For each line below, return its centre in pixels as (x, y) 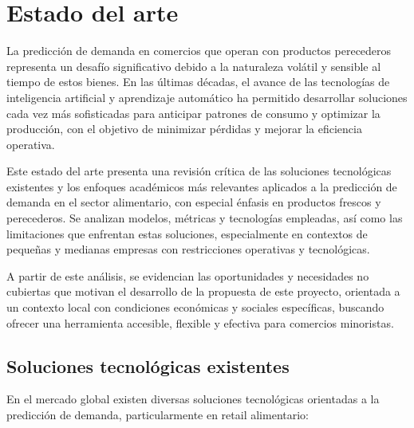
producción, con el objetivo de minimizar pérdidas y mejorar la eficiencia (184, 129)
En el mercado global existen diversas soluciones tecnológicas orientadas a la (193, 399)
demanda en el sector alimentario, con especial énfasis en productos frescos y (194, 202)
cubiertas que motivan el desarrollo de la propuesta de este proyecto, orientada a (203, 291)
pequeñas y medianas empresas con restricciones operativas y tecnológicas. (188, 249)
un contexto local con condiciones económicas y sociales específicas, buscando (195, 307)
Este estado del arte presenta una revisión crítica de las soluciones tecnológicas (199, 171)
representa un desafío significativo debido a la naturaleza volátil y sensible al (194, 66)
